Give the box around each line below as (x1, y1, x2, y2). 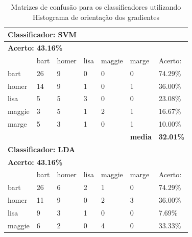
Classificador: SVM (8, 29, 77, 40)
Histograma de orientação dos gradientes (32, 11, 159, 22)
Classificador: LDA (8, 144, 76, 154)
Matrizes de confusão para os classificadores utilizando (11, 2, 181, 12)
